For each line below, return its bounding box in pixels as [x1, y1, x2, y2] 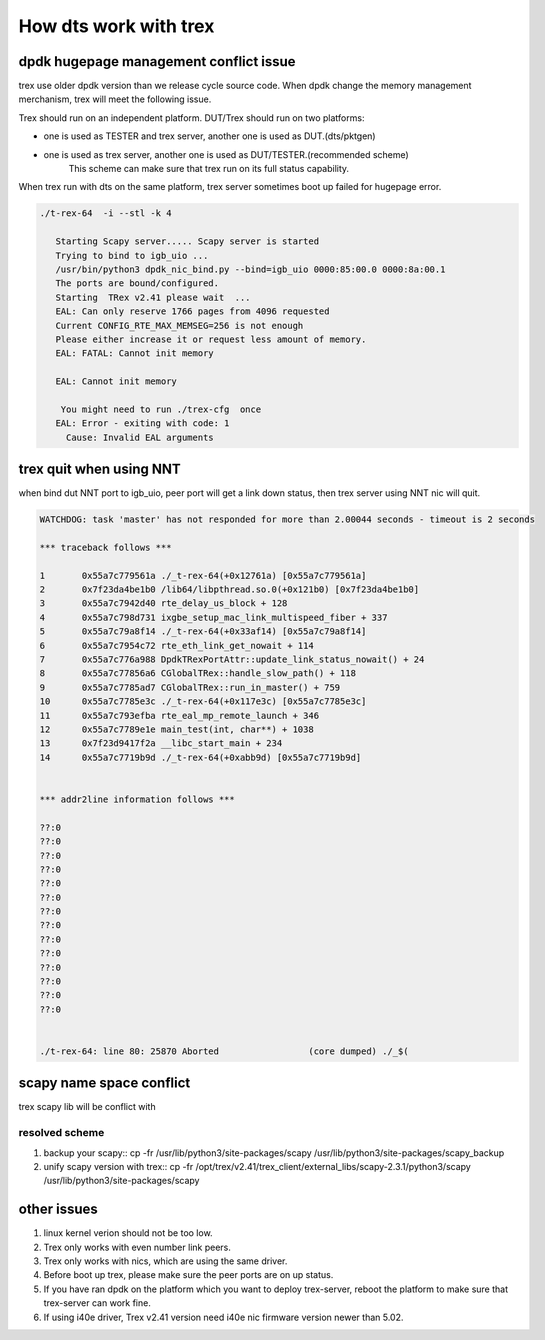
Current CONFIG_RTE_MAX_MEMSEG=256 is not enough [55, 320, 304, 331]
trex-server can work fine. [43, 1297, 152, 1309]
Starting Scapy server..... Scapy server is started [55, 236, 320, 247]
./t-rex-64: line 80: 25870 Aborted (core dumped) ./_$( [39, 1045, 409, 1057]
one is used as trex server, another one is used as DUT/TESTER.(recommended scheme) [43, 148, 409, 160]
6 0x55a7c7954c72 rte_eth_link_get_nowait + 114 [39, 640, 314, 651]
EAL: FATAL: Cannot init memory [55, 348, 214, 359]
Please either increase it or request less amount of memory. [55, 333, 367, 345]
